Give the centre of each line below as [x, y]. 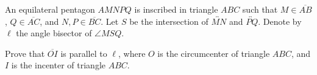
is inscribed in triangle [176, 9]
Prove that [25, 53]
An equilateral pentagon [50, 9]
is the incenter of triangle [58, 65]
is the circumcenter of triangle [214, 53]
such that [260, 9]
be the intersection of [169, 21]
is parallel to [84, 53]
